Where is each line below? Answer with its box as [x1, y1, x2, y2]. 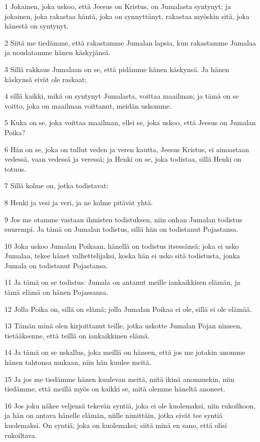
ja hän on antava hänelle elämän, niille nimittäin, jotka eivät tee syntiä [5, 410, 223, 420]
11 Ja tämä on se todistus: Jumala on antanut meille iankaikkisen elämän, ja [5, 277, 240, 287]
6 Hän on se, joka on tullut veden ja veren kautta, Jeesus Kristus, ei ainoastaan [5, 144, 249, 154]
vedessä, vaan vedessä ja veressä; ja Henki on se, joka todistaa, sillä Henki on [5, 154, 241, 164]
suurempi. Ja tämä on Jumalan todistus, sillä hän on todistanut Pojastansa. [5, 224, 238, 234]
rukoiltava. [5, 429, 37, 440]
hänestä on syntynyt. [5, 21, 69, 31]
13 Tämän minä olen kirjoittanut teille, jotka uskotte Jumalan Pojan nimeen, [5, 320, 242, 331]
